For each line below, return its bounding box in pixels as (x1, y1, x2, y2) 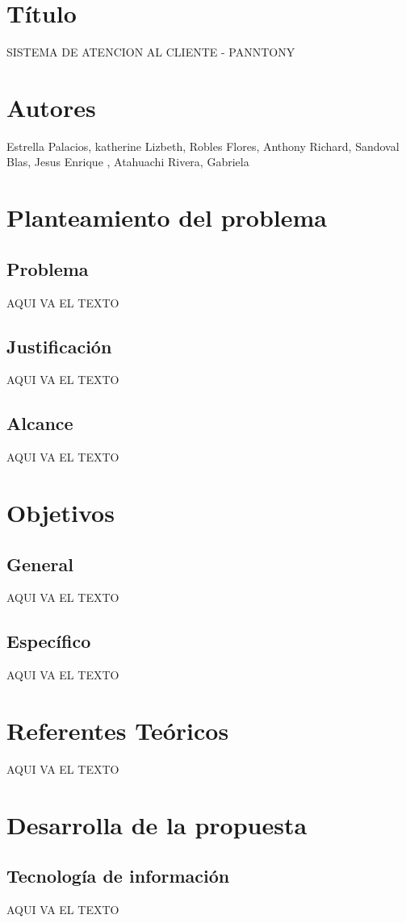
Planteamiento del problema (6, 201, 327, 234)
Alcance (6, 411, 73, 436)
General (6, 551, 73, 576)
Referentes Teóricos (6, 713, 229, 746)
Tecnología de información (6, 863, 230, 888)
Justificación (6, 333, 112, 358)
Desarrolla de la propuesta (6, 808, 308, 841)
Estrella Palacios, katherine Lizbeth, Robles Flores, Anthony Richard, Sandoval (6, 137, 400, 154)
